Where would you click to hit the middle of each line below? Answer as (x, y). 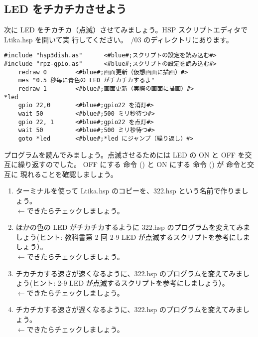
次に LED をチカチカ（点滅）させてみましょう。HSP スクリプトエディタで (126, 30)
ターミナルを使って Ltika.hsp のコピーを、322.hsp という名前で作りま (129, 191)
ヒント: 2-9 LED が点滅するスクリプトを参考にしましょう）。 (131, 283)
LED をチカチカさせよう (65, 9)
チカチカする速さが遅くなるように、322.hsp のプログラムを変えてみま (129, 309)
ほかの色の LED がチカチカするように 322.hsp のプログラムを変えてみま (133, 227)
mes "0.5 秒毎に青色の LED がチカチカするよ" (86, 81)
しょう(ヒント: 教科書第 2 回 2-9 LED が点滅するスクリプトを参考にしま (133, 237)
